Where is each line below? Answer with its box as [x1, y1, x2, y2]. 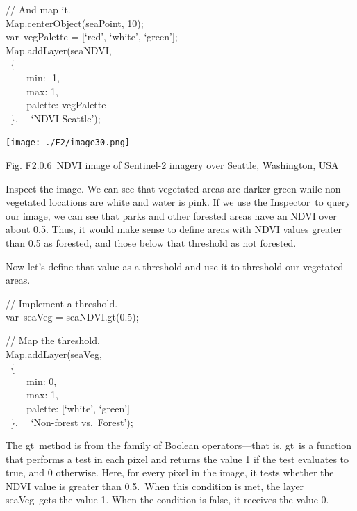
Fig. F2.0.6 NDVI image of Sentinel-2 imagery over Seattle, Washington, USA [6, 158, 339, 172]
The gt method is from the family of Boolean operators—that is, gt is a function [6, 438, 352, 453]
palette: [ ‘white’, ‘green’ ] [26, 400, 130, 415]
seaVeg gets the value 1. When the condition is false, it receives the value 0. [6, 492, 329, 507]
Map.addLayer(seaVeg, [6, 346, 102, 361]
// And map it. [6, 2, 71, 16]
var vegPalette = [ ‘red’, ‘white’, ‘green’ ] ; [6, 29, 178, 44]
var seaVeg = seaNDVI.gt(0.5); [6, 309, 139, 324]
